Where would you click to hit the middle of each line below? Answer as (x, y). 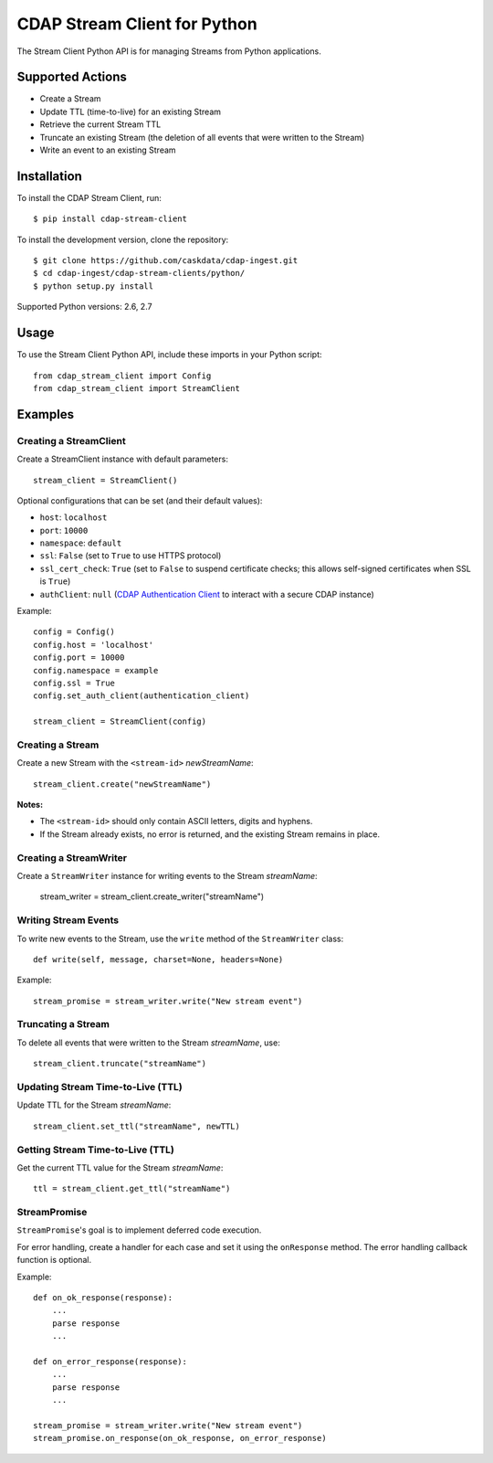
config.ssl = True (74, 683)
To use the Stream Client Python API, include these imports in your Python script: (170, 355)
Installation (49, 176)
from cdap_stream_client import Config (122, 376)
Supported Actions (72, 77)
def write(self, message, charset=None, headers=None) (158, 959)
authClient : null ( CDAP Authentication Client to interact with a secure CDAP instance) (207, 594)
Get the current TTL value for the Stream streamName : (120, 1167)
